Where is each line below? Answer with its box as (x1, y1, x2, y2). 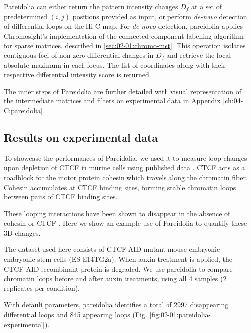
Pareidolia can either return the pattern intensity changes (4, 1, 178, 11)
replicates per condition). (4, 283, 80, 293)
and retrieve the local (166, 49, 231, 60)
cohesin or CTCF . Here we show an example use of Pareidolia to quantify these (4, 218, 247, 228)
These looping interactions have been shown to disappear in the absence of (4, 208, 230, 218)
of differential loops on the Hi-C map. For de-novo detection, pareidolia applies (4, 21, 243, 31)
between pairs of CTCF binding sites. (4, 191, 118, 202)
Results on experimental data (4, 129, 158, 144)
